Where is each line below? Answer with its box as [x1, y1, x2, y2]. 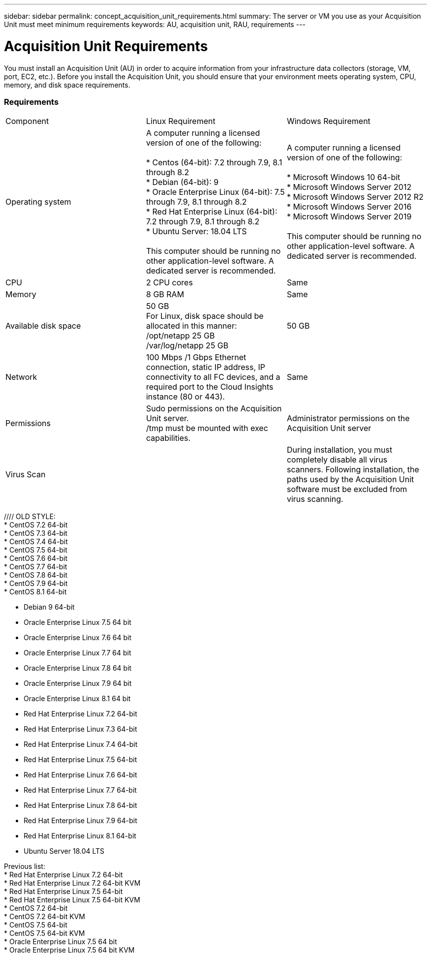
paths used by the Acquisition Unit [286, 474, 414, 485]
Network [5, 372, 37, 382]
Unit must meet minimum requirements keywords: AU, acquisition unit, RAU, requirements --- [4, 20, 306, 29]
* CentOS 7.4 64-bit [4, 537, 68, 546]
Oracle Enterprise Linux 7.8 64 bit [24, 664, 132, 673]
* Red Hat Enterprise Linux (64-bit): [146, 207, 277, 217]
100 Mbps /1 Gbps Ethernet [146, 352, 246, 363]
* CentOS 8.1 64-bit [4, 587, 67, 596]
